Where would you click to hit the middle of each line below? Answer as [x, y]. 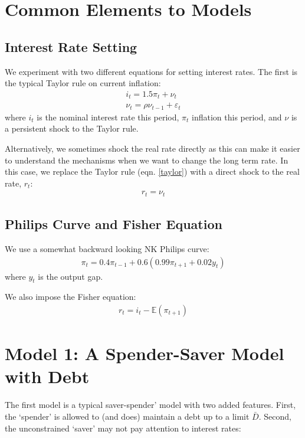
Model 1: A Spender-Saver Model [145, 353]
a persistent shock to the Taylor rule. [72, 128]
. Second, [275, 416]
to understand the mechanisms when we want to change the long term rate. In [147, 160]
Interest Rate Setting [71, 46]
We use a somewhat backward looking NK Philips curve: [107, 248]
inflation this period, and [237, 117]
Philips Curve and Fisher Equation [114, 224]
